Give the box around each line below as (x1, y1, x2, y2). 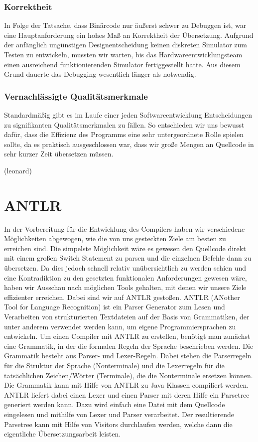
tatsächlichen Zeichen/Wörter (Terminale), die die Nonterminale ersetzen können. (4, 370, 253, 380)
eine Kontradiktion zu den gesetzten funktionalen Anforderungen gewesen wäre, (4, 272, 247, 283)
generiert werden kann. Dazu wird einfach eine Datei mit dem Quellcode (4, 399, 225, 410)
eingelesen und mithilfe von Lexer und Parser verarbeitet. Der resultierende (4, 409, 234, 419)
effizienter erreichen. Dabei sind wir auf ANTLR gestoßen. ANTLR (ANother (4, 292, 240, 302)
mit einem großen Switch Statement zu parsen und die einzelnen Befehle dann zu (4, 253, 252, 263)
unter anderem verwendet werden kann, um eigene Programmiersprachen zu (4, 321, 236, 331)
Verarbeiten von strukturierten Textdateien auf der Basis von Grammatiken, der (4, 311, 250, 322)
